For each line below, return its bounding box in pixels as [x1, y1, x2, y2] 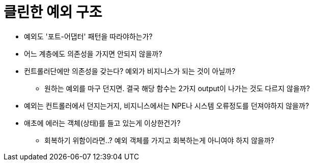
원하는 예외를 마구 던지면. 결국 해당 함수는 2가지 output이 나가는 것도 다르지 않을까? [44, 84, 310, 93]
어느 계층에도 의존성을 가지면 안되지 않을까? [24, 49, 162, 58]
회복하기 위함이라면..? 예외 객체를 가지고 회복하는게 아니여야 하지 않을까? [44, 135, 274, 145]
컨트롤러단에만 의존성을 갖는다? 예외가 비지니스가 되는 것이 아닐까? [24, 66, 236, 75]
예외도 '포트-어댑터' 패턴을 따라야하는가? [24, 32, 153, 41]
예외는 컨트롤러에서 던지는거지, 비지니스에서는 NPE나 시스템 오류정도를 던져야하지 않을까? [24, 101, 309, 110]
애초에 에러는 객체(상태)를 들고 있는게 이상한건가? [24, 118, 181, 127]
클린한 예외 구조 [4, 4, 102, 21]
